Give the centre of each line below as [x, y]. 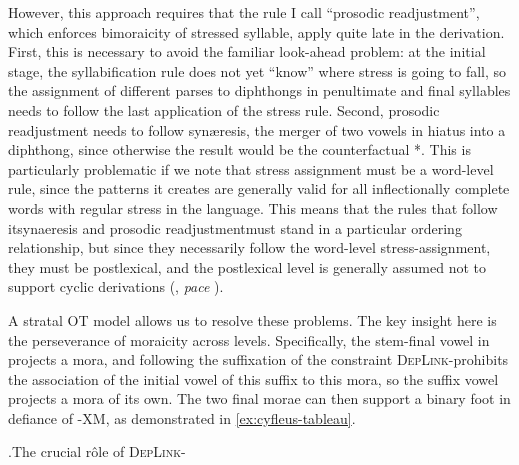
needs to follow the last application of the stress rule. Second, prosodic [224, 109]
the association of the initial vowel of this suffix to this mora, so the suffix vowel [253, 378]
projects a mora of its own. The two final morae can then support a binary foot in [259, 398]
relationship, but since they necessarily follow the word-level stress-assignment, [249, 247]
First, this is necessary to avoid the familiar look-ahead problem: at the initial [247, 51]
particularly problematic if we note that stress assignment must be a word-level [251, 168]
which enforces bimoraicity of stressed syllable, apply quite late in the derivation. [256, 31]
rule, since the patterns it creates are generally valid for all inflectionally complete [259, 188]
